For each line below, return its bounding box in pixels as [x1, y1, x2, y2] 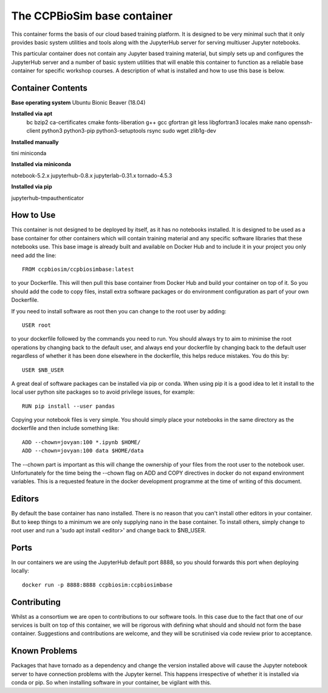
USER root [22, 321, 51, 329]
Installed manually [11, 138, 59, 145]
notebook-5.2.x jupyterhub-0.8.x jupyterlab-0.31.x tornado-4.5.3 [11, 172, 173, 179]
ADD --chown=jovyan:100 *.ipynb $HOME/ [22, 439, 141, 445]
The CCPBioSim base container [11, 9, 173, 23]
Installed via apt [11, 110, 53, 117]
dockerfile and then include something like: [11, 425, 120, 432]
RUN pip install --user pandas [22, 402, 115, 409]
